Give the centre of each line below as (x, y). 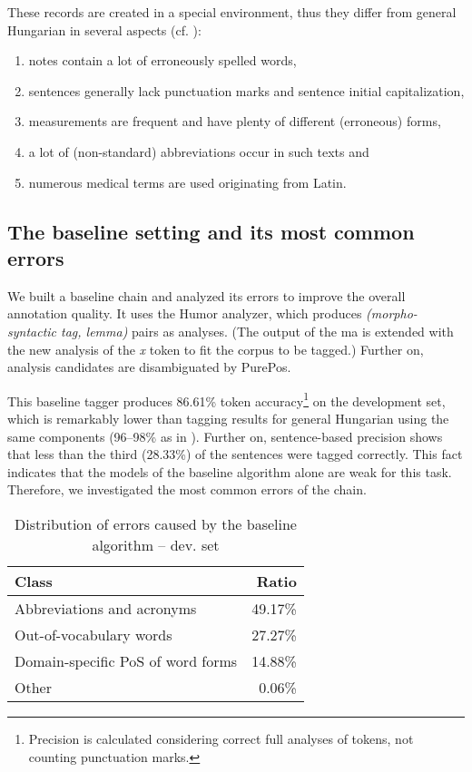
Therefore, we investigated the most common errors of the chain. (187, 489)
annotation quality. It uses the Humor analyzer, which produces (185, 313)
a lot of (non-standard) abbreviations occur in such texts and (199, 151)
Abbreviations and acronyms (106, 608)
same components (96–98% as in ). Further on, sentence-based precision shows (225, 436)
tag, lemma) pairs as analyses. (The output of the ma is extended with (257, 331)
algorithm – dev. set (156, 544)
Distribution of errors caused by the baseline (155, 523)
